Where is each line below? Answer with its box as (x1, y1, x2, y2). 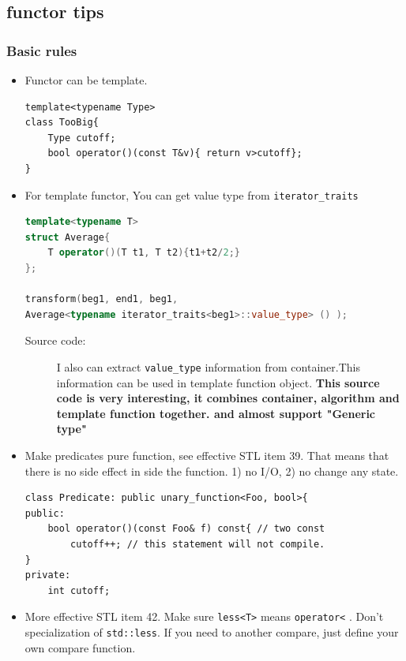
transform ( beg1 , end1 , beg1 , (24, 293, 179, 305)
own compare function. (24, 639, 136, 655)
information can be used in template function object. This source (56, 374, 380, 390)
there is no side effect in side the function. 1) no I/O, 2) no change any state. (24, 462, 399, 479)
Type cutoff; (47, 132, 116, 144)
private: (24, 570, 71, 581)
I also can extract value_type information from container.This (56, 358, 360, 375)
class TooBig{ (24, 117, 99, 129)
